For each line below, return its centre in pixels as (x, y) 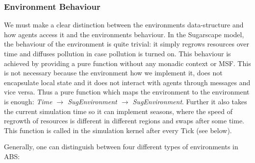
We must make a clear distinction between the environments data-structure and (124, 25)
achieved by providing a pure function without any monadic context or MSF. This (127, 63)
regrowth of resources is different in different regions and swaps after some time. (124, 121)
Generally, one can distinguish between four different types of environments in (121, 147)
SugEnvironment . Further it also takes (190, 101)
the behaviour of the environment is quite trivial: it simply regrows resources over (127, 44)
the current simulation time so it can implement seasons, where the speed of (118, 111)
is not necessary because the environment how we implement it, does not (113, 73)
